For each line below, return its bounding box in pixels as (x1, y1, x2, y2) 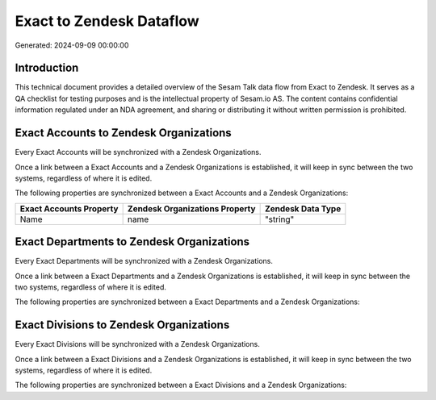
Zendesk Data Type (264, 202, 342, 214)
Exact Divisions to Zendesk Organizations (15, 319, 230, 332)
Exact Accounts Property (19, 202, 119, 214)
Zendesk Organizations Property (127, 202, 256, 214)
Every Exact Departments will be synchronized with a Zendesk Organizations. (15, 256, 274, 266)
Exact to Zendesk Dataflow (15, 12, 199, 30)
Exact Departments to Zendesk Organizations (15, 235, 250, 249)
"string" (264, 214, 295, 225)
